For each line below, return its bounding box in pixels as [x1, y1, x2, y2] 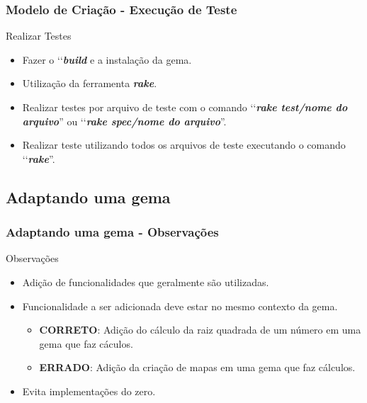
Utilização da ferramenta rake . [22, 76, 157, 91]
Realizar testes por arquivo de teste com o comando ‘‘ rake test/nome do [22, 100, 348, 114]
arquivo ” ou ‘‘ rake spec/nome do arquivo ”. [22, 113, 227, 128]
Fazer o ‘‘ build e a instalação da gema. [22, 52, 192, 67]
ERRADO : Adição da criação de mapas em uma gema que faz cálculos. [39, 360, 356, 375]
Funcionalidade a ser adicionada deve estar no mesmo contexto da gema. [22, 298, 338, 313]
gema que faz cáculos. [39, 336, 133, 351]
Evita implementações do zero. [22, 383, 156, 398]
